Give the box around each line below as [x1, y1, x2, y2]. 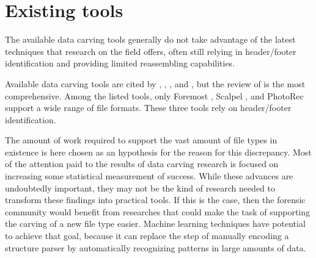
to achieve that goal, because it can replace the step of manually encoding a [5, 229, 289, 242]
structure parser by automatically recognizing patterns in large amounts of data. [5, 241, 306, 254]
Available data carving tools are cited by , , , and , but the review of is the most [5, 77, 306, 90]
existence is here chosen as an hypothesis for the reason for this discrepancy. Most [5, 145, 312, 158]
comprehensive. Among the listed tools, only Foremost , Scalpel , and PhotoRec [5, 89, 304, 102]
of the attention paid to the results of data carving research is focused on [5, 157, 279, 170]
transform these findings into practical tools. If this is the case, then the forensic [5, 193, 306, 206]
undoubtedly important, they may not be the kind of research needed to [5, 181, 276, 194]
